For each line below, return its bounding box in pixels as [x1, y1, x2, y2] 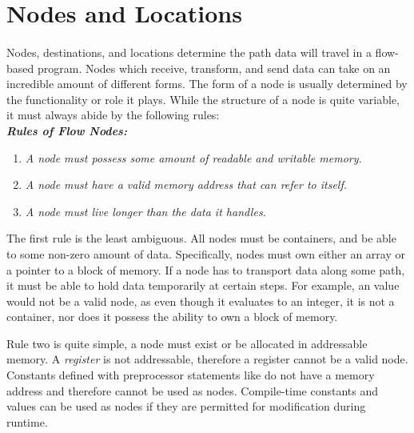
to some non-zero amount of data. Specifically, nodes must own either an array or [6, 245, 405, 262]
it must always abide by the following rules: [6, 106, 220, 123]
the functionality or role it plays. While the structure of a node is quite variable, [6, 90, 400, 107]
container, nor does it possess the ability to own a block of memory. [6, 308, 338, 325]
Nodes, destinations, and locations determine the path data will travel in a [6, 43, 372, 60]
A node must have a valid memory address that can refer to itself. [25, 176, 348, 193]
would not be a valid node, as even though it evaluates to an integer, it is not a [6, 292, 395, 309]
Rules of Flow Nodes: [6, 122, 127, 138]
